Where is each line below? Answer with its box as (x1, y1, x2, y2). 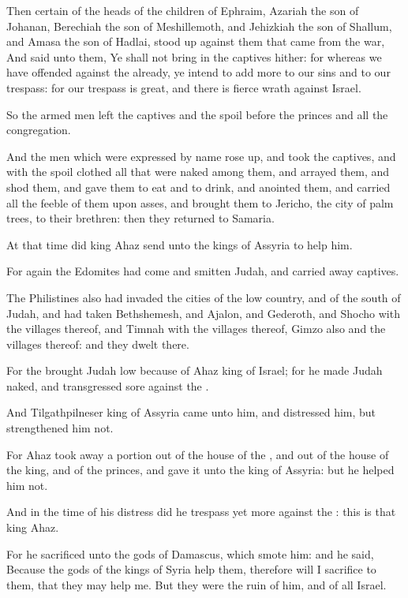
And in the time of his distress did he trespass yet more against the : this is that (6, 503, 396, 520)
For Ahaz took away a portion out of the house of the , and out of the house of (6, 446, 389, 462)
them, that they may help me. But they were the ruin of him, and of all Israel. (6, 576, 387, 592)
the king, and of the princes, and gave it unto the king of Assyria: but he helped (6, 462, 395, 478)
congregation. (6, 121, 71, 138)
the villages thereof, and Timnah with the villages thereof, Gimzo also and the (6, 320, 386, 337)
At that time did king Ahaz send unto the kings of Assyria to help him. (6, 236, 353, 252)
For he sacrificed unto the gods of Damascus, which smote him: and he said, (6, 545, 374, 562)
